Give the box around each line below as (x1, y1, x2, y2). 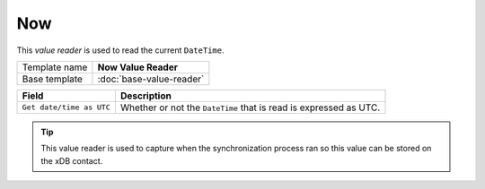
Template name (22, 61, 88, 73)
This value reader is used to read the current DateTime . (16, 45, 225, 56)
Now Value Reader (97, 61, 179, 73)
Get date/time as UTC (22, 103, 111, 112)
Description (119, 90, 172, 102)
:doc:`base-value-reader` (97, 73, 205, 85)
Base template (22, 73, 83, 85)
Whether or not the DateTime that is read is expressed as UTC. (119, 101, 381, 114)
